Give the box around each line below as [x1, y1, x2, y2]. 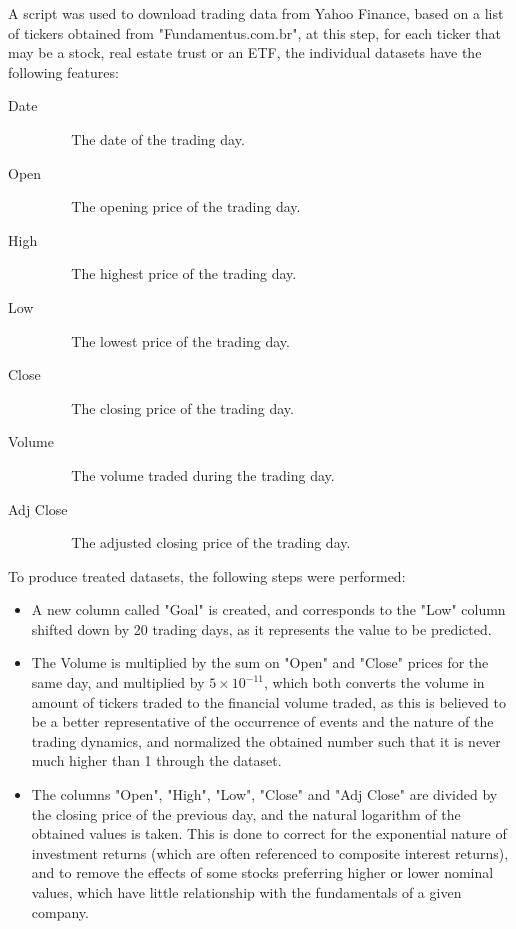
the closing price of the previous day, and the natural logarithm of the [31, 803, 461, 824]
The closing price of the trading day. [71, 397, 294, 418]
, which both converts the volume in [263, 672, 485, 693]
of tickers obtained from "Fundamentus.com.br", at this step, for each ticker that [8, 22, 502, 43]
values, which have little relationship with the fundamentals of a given [31, 882, 462, 902]
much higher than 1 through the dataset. [31, 750, 282, 771]
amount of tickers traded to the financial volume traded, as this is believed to [31, 691, 506, 712]
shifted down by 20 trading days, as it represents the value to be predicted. [31, 618, 492, 639]
